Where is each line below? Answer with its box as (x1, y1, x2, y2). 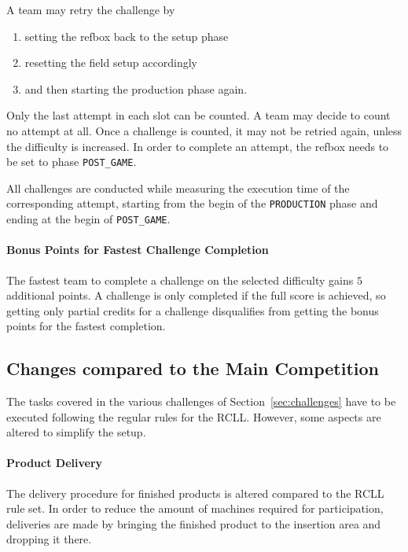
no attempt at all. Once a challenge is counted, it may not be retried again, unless (6, 122, 402, 138)
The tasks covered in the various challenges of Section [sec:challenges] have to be (6, 393, 396, 410)
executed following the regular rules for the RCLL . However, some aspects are (6, 408, 381, 425)
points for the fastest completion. (6, 318, 166, 334)
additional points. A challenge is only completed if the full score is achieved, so (6, 287, 386, 304)
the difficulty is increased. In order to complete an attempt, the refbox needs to (6, 138, 389, 154)
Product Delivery (6, 454, 103, 471)
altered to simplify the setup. (6, 424, 146, 440)
